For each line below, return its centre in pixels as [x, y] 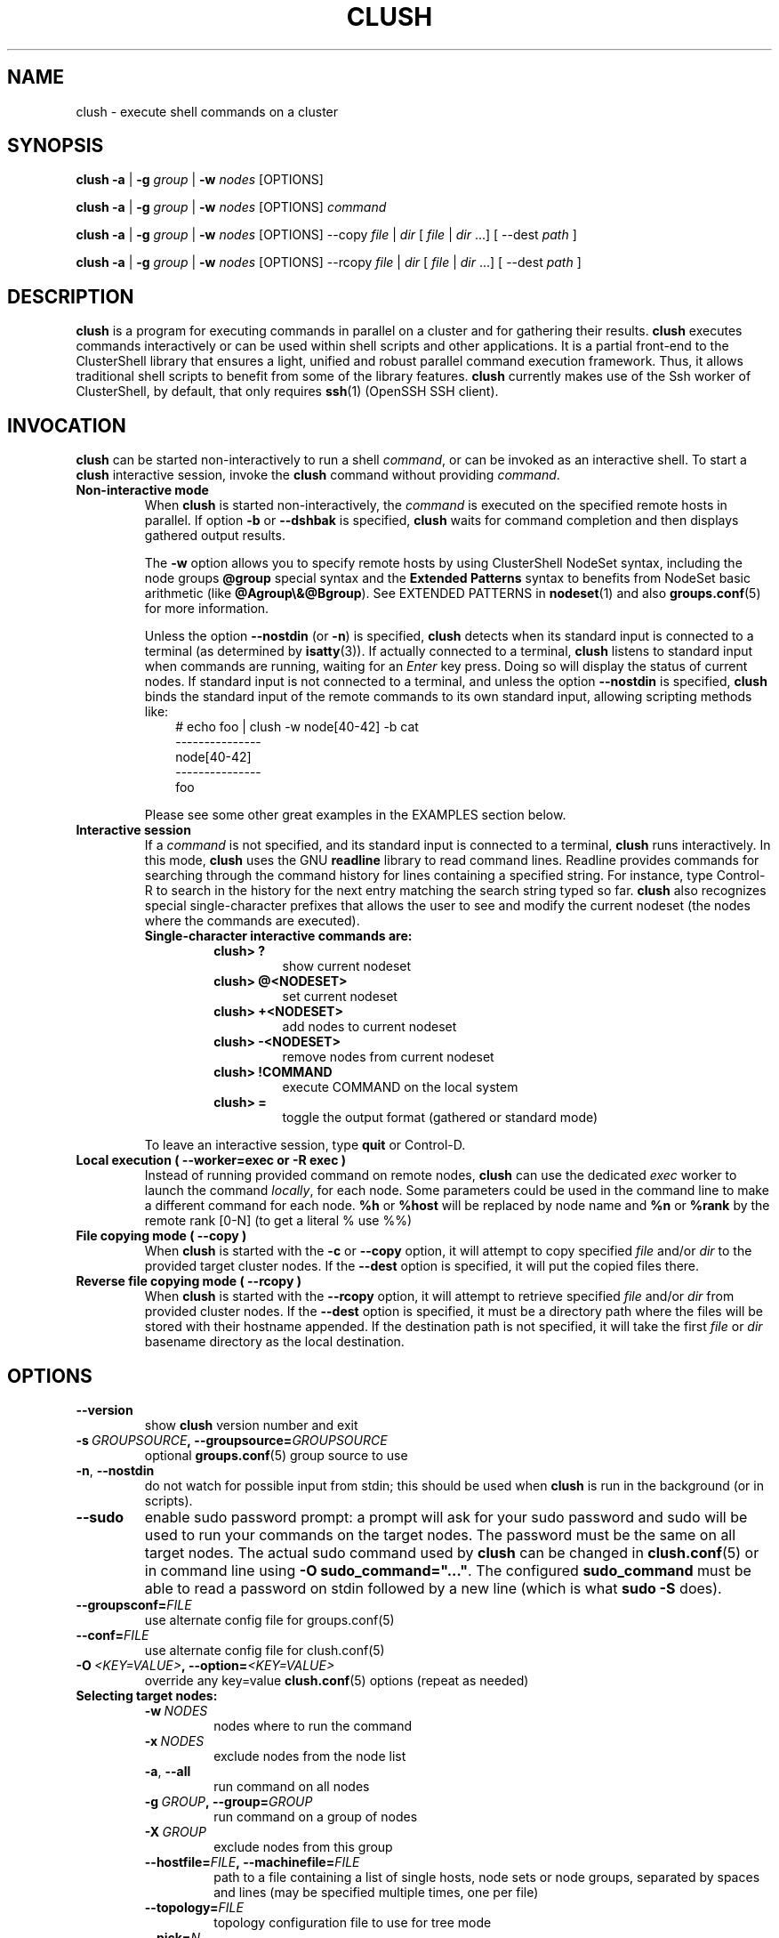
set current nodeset [340, 997]
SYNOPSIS [56, 146]
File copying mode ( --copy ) [161, 1236]
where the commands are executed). [252, 921]
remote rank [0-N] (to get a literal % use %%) [278, 1221]
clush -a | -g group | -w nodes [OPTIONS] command [231, 207]
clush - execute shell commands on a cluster [207, 111]
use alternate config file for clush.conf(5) [265, 1650]
